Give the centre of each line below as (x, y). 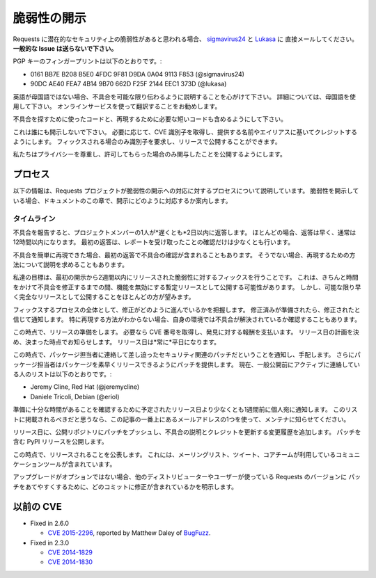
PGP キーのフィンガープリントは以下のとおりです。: (87, 61)
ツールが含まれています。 (79, 464)
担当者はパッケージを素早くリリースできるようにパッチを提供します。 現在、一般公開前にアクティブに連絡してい (199, 364)
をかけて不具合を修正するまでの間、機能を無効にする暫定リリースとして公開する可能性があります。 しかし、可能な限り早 (187, 287)
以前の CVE (37, 507)
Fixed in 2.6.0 (50, 523)
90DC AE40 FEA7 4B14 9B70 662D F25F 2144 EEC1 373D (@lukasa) (128, 84)
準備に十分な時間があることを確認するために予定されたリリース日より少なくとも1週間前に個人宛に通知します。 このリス (185, 410)
